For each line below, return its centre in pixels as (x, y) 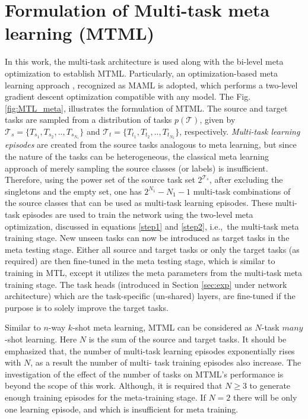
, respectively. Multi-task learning (240, 131)
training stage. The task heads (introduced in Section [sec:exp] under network (146, 284)
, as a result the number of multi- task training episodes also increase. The (166, 362)
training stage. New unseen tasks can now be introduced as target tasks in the (147, 238)
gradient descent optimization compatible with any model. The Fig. (128, 96)
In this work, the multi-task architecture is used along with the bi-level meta (144, 61)
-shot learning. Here (41, 339)
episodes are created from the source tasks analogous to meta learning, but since (151, 145)
